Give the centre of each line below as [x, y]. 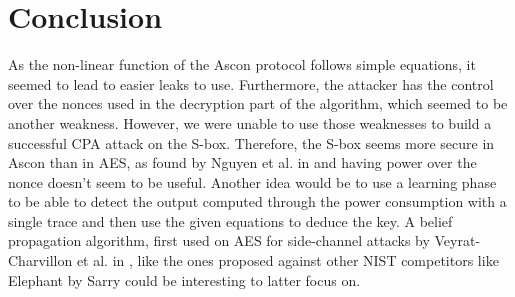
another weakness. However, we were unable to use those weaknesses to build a [250, 122]
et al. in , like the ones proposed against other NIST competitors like [287, 260]
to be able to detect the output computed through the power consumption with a [257, 201]
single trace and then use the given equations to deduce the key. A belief [230, 220]
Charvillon [40, 260]
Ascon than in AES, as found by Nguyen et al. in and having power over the [242, 162]
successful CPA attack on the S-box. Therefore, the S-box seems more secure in [251, 142]
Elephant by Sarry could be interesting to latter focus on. [184, 279]
